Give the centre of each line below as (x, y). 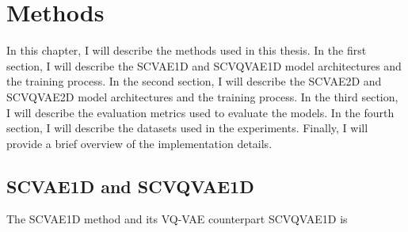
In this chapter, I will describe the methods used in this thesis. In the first (187, 50)
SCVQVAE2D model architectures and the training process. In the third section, (202, 96)
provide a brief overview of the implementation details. (139, 143)
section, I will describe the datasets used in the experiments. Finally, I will (187, 128)
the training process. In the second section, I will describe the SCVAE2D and (194, 81)
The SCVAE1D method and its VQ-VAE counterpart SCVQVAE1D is (177, 219)
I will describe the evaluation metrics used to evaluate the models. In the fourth (200, 112)
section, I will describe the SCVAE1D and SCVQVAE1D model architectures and (204, 65)
